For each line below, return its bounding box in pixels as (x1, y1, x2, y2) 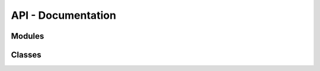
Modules (11, 31, 44, 41)
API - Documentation (11, 9, 117, 22)
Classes (11, 50, 41, 60)
